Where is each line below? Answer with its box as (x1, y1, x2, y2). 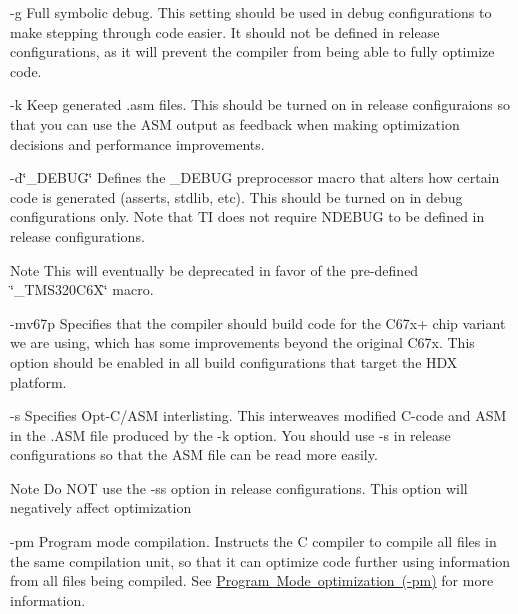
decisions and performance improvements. (10, 133, 265, 154)
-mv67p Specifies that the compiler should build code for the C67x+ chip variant (10, 312, 506, 333)
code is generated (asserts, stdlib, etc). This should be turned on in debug (10, 186, 463, 207)
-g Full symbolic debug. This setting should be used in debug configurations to (10, 2, 492, 22)
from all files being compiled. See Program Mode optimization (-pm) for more (10, 570, 494, 591)
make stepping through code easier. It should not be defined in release (10, 21, 440, 42)
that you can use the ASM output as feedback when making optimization (10, 113, 460, 134)
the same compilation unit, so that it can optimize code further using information (10, 550, 511, 571)
